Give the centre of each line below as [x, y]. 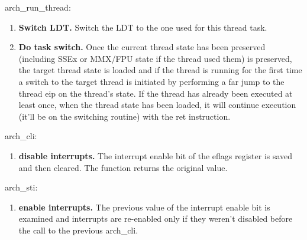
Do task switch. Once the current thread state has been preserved [142, 47]
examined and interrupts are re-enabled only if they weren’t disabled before [156, 218]
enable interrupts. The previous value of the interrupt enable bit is [144, 207]
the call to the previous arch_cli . [78, 230]
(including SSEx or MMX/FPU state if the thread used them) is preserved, [155, 58]
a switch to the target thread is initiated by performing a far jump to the [151, 81]
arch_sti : [21, 187]
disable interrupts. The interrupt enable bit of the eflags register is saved [156, 155]
